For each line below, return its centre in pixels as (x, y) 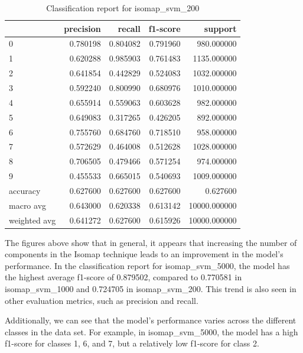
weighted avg (32, 220)
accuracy (25, 190)
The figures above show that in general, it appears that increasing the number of (151, 242)
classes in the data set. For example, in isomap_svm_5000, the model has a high (151, 331)
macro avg (28, 205)
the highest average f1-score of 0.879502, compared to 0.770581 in (123, 277)
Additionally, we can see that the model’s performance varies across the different (151, 320)
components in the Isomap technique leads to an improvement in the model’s (144, 254)
